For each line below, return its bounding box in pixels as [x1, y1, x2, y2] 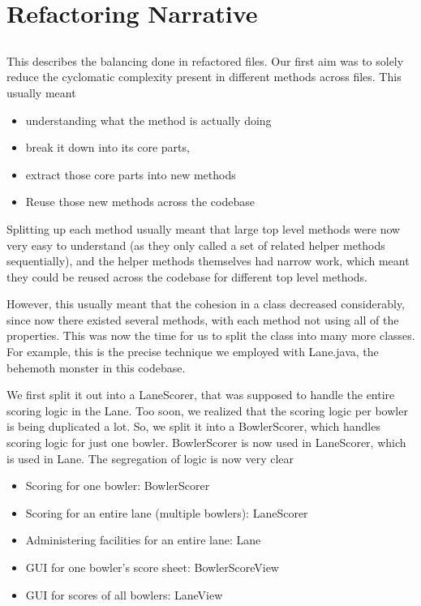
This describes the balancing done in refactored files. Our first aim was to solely [6, 52, 404, 69]
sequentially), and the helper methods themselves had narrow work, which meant [6, 252, 410, 269]
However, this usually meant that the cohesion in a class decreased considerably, [6, 295, 406, 312]
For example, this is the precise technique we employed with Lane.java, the [6, 343, 379, 360]
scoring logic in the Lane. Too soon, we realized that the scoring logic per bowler [6, 402, 408, 419]
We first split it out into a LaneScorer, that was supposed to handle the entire [6, 386, 395, 403]
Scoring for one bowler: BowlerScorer [25, 477, 210, 494]
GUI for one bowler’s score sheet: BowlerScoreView [25, 559, 279, 576]
